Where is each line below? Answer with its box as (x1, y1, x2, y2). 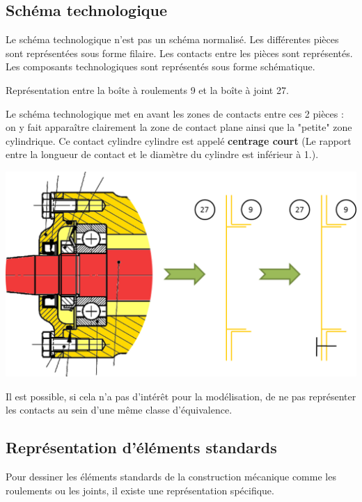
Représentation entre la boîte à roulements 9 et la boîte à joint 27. (6, 82, 289, 97)
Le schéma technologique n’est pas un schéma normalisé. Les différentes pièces (6, 32, 339, 47)
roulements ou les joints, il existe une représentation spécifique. (6, 483, 274, 497)
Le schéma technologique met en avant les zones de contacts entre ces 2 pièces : (6, 106, 344, 120)
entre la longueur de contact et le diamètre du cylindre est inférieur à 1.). (6, 147, 319, 162)
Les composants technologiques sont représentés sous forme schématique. (6, 59, 315, 74)
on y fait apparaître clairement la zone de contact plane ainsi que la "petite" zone (6, 120, 352, 134)
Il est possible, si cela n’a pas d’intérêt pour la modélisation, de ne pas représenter (6, 389, 356, 403)
